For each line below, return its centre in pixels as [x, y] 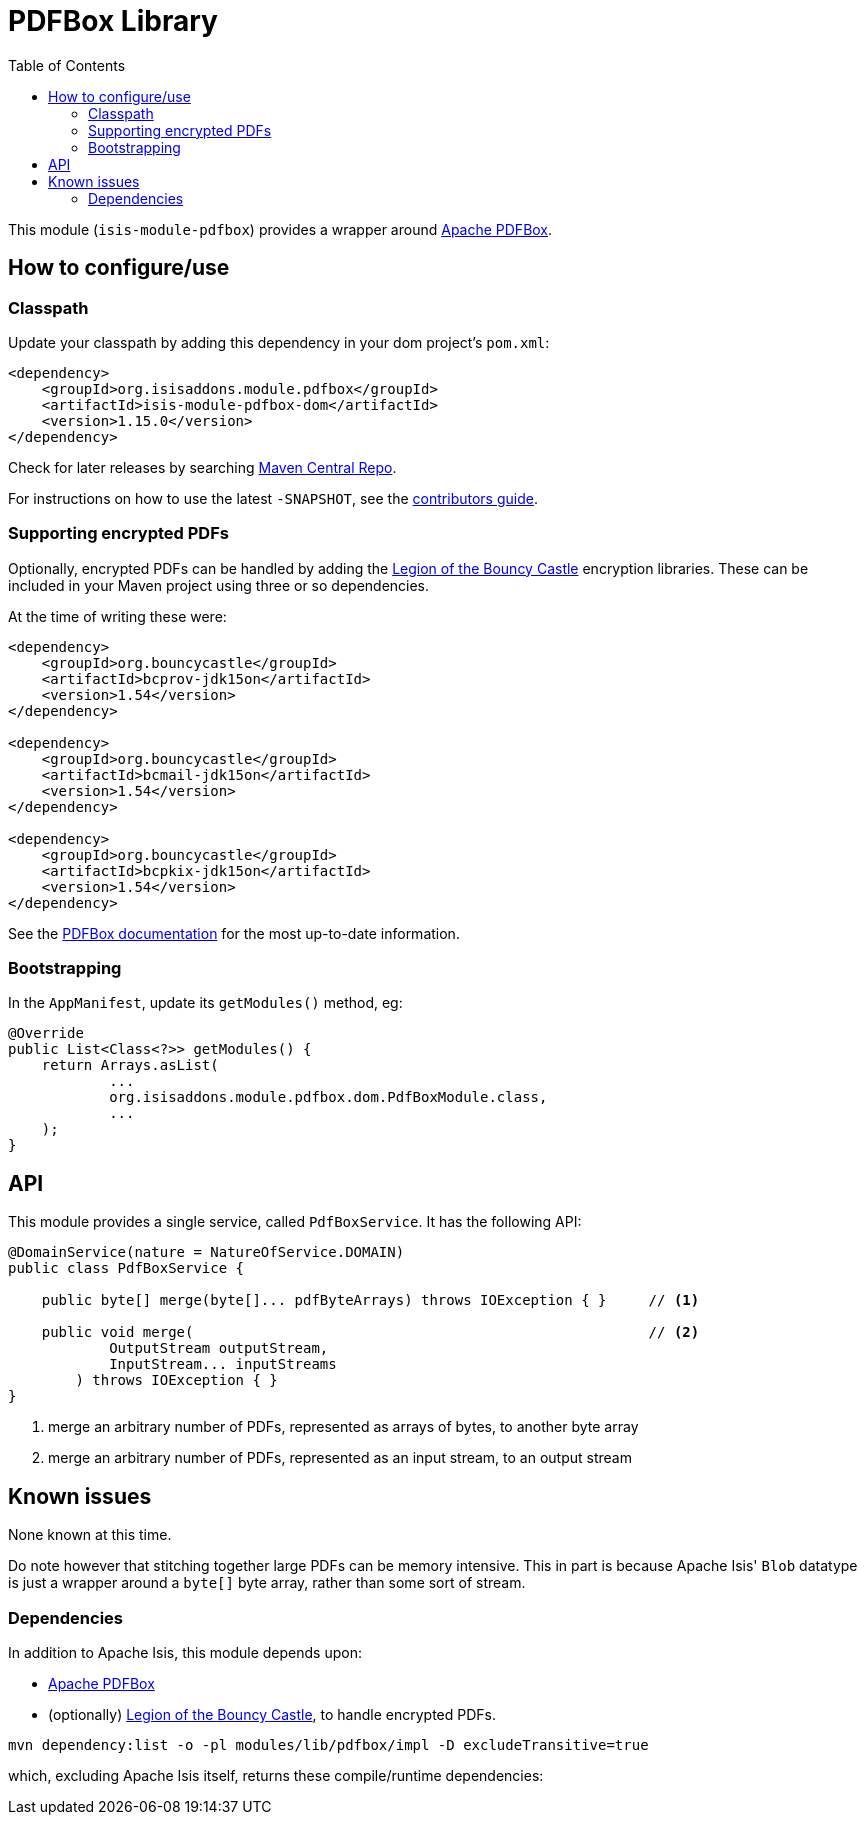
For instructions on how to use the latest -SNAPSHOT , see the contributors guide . [273, 498]
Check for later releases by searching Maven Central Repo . [202, 467]
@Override [46, 1033]
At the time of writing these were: [117, 616]
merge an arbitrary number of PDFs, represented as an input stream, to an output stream [340, 1458]
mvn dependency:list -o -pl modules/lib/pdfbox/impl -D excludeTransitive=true [328, 1744]
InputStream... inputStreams [223, 1364]
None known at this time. [90, 1535]
